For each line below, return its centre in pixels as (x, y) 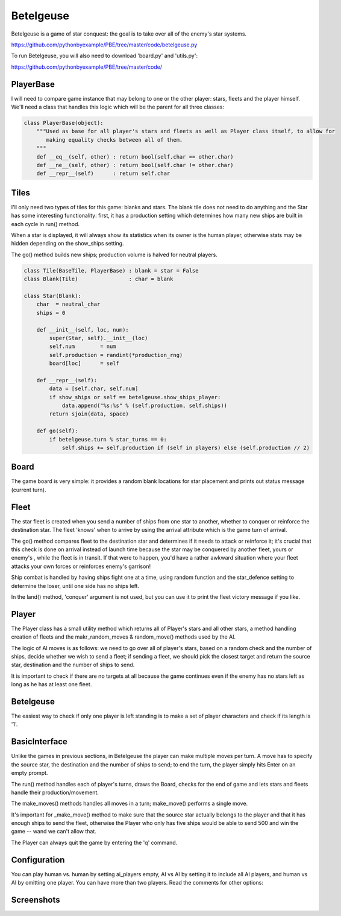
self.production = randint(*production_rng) (116, 355)
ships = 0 (51, 313)
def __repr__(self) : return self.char (103, 174)
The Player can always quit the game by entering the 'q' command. (94, 842)
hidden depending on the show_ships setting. (67, 244)
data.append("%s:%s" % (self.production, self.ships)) (145, 406)
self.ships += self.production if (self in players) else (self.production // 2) (186, 447)
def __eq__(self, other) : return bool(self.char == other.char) (135, 156)
